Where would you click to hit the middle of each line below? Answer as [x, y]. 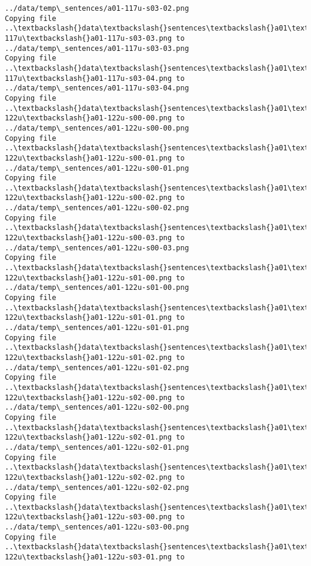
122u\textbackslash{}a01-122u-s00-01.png [89, 158]
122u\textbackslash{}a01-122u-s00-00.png [89, 118]
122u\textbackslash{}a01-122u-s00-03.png [89, 238]
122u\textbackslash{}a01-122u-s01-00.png [89, 278]
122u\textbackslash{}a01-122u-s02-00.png [89, 397]
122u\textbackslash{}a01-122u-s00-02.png [89, 198]
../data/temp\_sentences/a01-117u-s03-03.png [97, 48]
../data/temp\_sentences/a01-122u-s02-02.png [97, 487]
